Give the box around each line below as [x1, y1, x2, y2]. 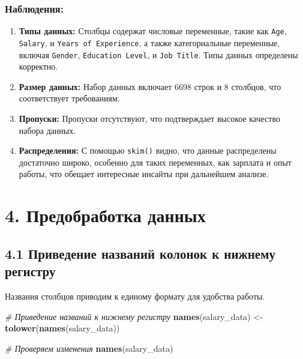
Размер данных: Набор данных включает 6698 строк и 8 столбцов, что [19, 80, 281, 92]
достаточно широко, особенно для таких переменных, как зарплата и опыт [19, 155, 292, 168]
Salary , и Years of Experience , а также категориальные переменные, [19, 36, 280, 49]
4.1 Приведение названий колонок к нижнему [5, 244, 275, 262]
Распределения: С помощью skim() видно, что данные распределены [19, 144, 277, 157]
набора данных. [19, 124, 76, 136]
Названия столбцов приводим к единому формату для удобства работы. [5, 289, 265, 302]
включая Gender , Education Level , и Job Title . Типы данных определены [19, 48, 298, 61]
